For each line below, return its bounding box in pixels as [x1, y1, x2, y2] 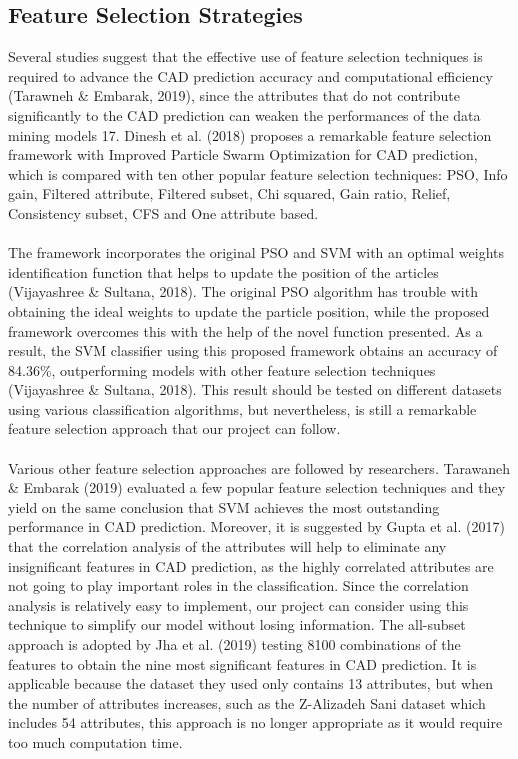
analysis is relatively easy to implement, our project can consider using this [8, 594, 469, 615]
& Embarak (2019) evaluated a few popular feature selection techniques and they [8, 477, 506, 498]
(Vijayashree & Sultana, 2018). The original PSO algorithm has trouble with [8, 281, 478, 302]
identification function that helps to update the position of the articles [8, 261, 439, 282]
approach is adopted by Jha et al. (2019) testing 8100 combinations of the [8, 634, 461, 655]
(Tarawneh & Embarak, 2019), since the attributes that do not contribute [8, 85, 461, 106]
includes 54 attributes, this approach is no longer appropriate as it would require [8, 712, 503, 733]
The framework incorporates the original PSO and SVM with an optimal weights [8, 242, 505, 263]
